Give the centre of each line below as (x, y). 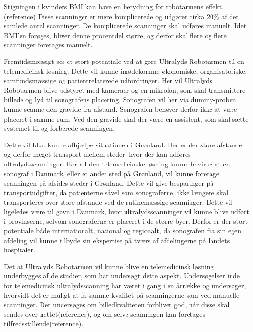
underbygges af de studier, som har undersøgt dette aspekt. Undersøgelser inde (122, 276)
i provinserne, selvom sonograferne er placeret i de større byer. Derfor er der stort (126, 221)
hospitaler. (20, 250)
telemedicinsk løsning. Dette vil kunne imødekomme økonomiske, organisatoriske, (126, 71)
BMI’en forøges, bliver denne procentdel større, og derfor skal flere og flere (115, 35)
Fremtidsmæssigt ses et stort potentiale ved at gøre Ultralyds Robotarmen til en (124, 61)
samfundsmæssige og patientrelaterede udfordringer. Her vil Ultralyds (108, 80)
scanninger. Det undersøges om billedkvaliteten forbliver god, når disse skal (117, 304)
